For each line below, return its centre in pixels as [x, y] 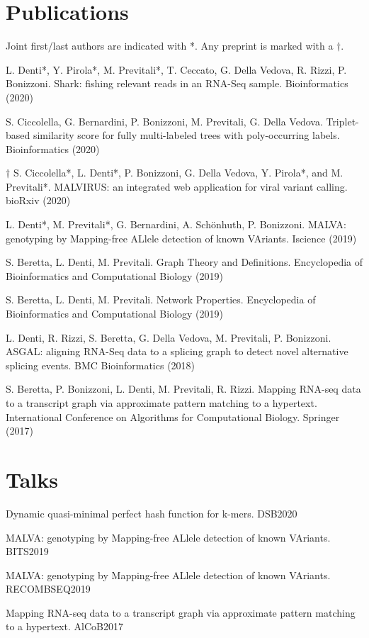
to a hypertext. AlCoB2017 [64, 626]
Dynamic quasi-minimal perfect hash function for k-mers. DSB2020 [152, 513]
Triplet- [342, 121]
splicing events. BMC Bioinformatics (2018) [101, 365]
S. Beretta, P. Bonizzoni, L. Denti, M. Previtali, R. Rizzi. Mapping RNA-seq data [183, 389]
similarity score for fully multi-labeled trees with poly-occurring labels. [186, 135]
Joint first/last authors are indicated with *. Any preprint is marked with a [170, 46]
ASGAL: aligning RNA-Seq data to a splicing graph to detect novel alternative [177, 351]
